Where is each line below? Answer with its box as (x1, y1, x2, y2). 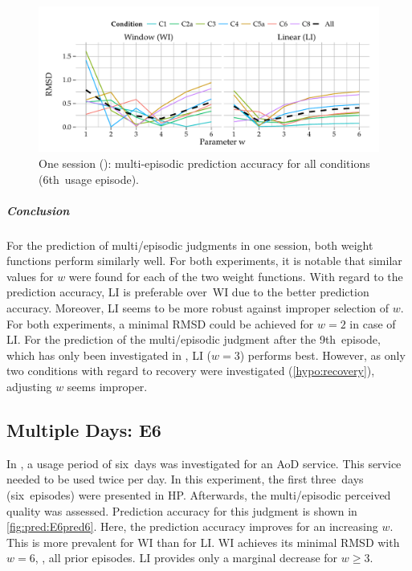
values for (6, 267, 54, 284)
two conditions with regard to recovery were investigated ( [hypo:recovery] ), (6, 362, 375, 379)
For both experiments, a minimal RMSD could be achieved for (6, 315, 314, 332)
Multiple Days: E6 (6, 418, 161, 443)
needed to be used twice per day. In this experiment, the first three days (6, 471, 364, 487)
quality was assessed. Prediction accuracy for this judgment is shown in (6, 502, 357, 519)
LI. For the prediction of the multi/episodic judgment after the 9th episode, (6, 331, 381, 348)
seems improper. (67, 378, 148, 395)
